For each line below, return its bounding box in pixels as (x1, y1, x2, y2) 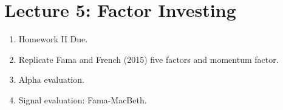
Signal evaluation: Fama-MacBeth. (18, 93, 147, 106)
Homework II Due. (18, 33, 88, 45)
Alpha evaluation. (18, 73, 84, 86)
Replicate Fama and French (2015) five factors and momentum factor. (18, 53, 279, 65)
